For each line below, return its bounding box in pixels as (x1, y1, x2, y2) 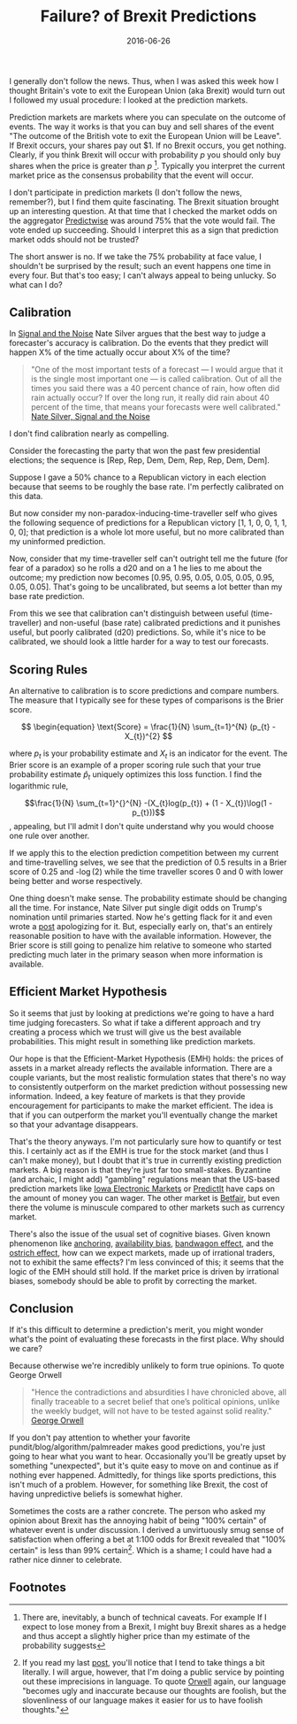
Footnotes (9, 1580, 66, 1595)
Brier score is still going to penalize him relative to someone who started (9, 940, 272, 951)
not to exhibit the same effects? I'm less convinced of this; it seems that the (9, 1257, 285, 1267)
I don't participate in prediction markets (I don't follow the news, (9, 187, 243, 197)
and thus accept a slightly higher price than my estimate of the (21, 1630, 250, 1641)
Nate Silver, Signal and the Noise (30, 412, 150, 422)
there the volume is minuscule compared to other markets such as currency (9, 1202, 286, 1212)
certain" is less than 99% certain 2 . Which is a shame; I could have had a (9, 1543, 272, 1556)
